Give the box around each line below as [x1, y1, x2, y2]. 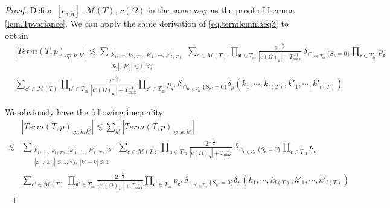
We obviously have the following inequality [5, 105, 163, 118]
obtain [5, 28, 28, 41]
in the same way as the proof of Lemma [148, 4, 295, 16]
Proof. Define [5, 4, 54, 16]
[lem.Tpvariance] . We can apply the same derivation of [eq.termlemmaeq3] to [5, 17, 289, 29]
